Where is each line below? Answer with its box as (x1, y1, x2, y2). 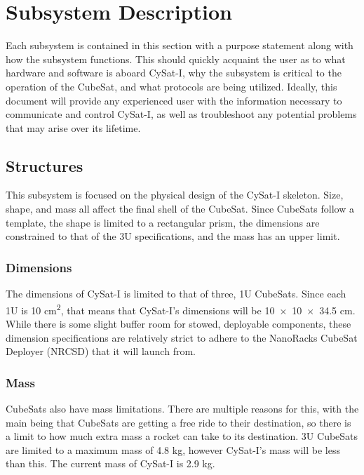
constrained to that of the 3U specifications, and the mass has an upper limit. (6, 229, 340, 243)
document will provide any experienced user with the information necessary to (6, 93, 342, 107)
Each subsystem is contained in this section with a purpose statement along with (6, 38, 353, 53)
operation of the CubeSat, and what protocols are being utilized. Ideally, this (6, 79, 337, 93)
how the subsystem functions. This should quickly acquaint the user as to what (6, 51, 346, 66)
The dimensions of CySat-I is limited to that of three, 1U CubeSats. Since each (6, 286, 346, 301)
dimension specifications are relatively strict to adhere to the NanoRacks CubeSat (6, 330, 358, 344)
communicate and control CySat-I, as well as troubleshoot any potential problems (6, 107, 357, 121)
